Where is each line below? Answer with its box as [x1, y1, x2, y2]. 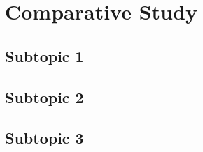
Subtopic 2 [5, 86, 84, 107]
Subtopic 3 [5, 127, 84, 149]
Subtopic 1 [5, 45, 84, 66]
